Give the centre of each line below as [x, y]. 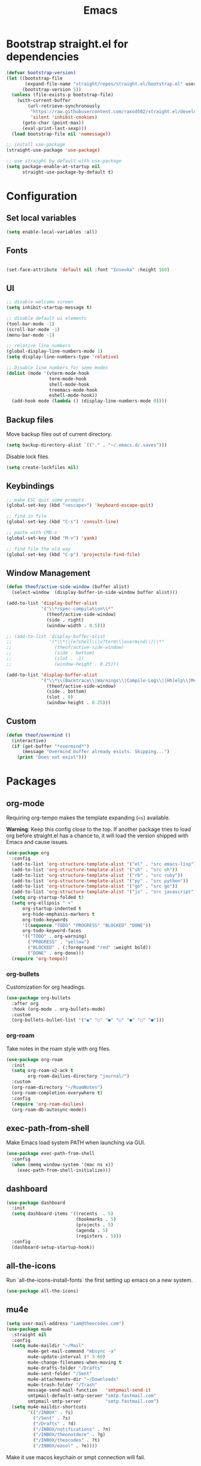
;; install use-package [36, 145]
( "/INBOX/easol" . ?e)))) [65, 1446]
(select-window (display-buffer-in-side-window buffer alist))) [95, 593]
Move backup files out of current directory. [59, 434]
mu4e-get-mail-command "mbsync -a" [72, 1351]
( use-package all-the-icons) [42, 1291]
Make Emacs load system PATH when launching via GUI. [76, 1142]
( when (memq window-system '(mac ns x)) [63, 1165]
